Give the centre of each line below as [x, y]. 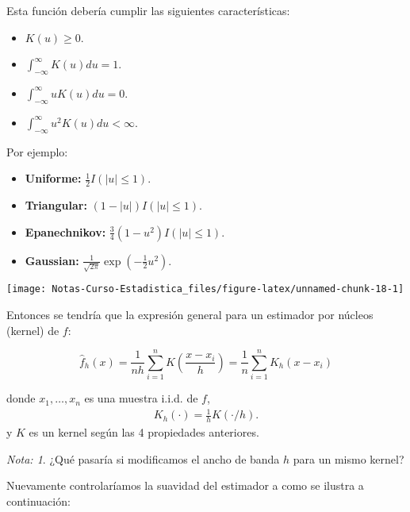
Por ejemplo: [37, 151]
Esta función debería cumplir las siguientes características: [148, 10]
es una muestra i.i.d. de [141, 398]
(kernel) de [33, 330]
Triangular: [56, 205]
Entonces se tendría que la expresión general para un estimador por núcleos [190, 314]
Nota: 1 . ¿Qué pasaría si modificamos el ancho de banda [143, 458]
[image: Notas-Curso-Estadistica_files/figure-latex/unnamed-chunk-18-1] [205, 289]
